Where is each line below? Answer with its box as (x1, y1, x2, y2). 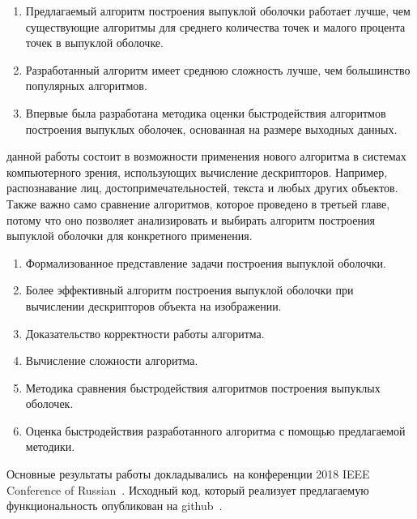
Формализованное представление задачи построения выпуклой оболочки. (25, 254, 386, 271)
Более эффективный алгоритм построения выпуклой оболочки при (25, 281, 354, 298)
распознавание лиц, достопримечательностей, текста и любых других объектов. (6, 179, 398, 196)
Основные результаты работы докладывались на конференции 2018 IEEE (6, 465, 370, 483)
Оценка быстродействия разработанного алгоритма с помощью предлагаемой (25, 422, 406, 439)
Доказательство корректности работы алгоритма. (25, 324, 265, 341)
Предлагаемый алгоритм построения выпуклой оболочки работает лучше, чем (25, 2, 411, 19)
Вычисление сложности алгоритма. (25, 352, 198, 369)
